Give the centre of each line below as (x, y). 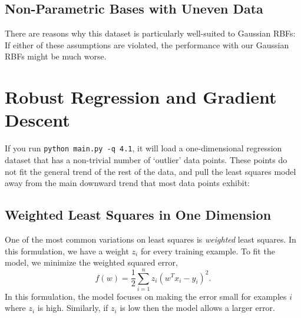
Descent (37, 120)
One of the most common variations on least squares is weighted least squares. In (150, 239)
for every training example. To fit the (208, 251)
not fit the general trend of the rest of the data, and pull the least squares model (150, 171)
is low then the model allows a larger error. (198, 308)
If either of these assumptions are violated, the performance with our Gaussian (147, 44)
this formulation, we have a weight (67, 251)
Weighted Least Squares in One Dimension (138, 215)
